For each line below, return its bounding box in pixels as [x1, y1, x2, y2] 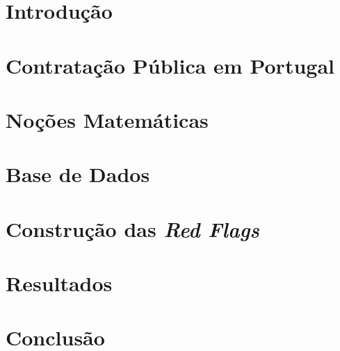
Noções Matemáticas [6, 105, 209, 133]
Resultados [6, 269, 113, 297]
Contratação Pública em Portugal [6, 51, 334, 79]
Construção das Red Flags [6, 214, 259, 243]
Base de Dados [6, 160, 150, 188]
